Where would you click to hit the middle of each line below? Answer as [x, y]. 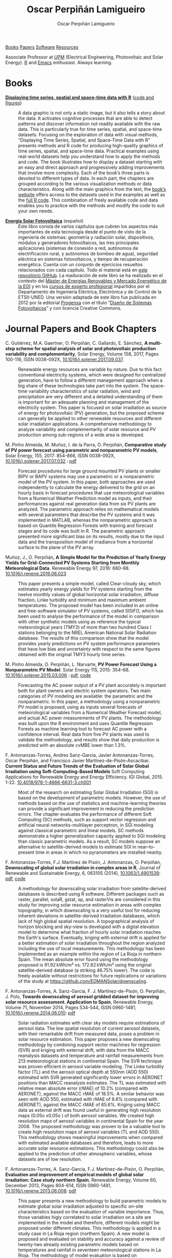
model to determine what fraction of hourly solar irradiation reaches [90, 932]
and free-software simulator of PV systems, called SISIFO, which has [91, 611]
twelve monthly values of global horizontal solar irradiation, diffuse [88, 594]
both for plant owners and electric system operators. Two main [84, 691]
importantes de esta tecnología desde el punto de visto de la [82, 231]
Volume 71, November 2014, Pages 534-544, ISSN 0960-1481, [71, 1007]
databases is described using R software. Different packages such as [91, 894]
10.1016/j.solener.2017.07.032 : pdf [41, 461]
